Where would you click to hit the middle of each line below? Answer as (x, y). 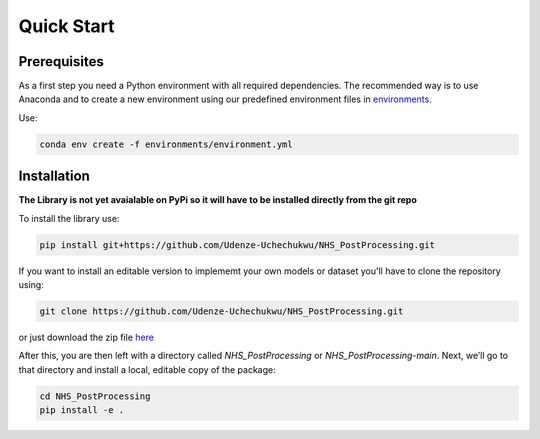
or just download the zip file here (86, 337)
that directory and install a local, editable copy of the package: (147, 369)
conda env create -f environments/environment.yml (166, 144)
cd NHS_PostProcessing (95, 396)
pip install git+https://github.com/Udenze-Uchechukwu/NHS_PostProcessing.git (237, 244)
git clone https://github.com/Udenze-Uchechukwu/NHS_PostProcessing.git (221, 311)
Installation (54, 176)
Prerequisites (61, 61)
